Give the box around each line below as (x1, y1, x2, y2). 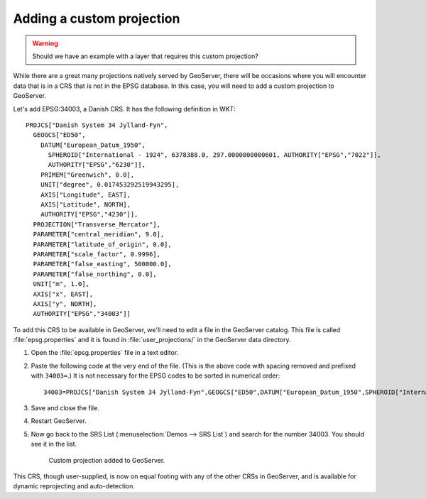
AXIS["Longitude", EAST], (40, 190, 131, 199)
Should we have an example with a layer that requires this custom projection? (32, 52, 258, 60)
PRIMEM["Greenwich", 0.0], (40, 170, 135, 179)
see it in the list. (31, 440, 77, 449)
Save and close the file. (31, 404, 99, 412)
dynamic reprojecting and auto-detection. (13, 482, 135, 490)
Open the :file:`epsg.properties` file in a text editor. (31, 349, 179, 357)
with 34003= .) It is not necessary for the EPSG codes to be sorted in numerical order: (31, 371, 280, 380)
